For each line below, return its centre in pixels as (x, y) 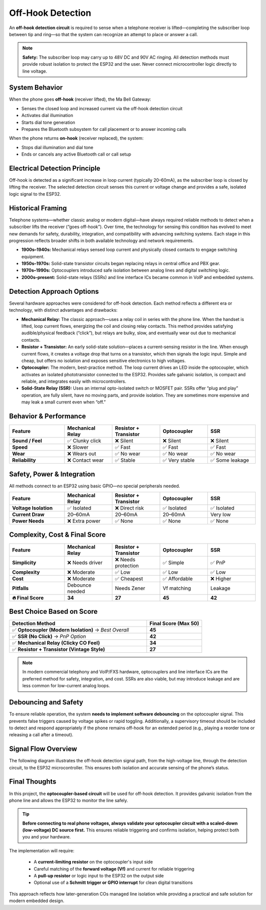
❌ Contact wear (85, 460)
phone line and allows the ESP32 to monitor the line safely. (68, 800)
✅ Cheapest (129, 579)
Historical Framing (38, 208)
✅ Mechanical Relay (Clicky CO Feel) (56, 643)
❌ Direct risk (130, 508)
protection (127, 565)
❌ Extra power (84, 521)
